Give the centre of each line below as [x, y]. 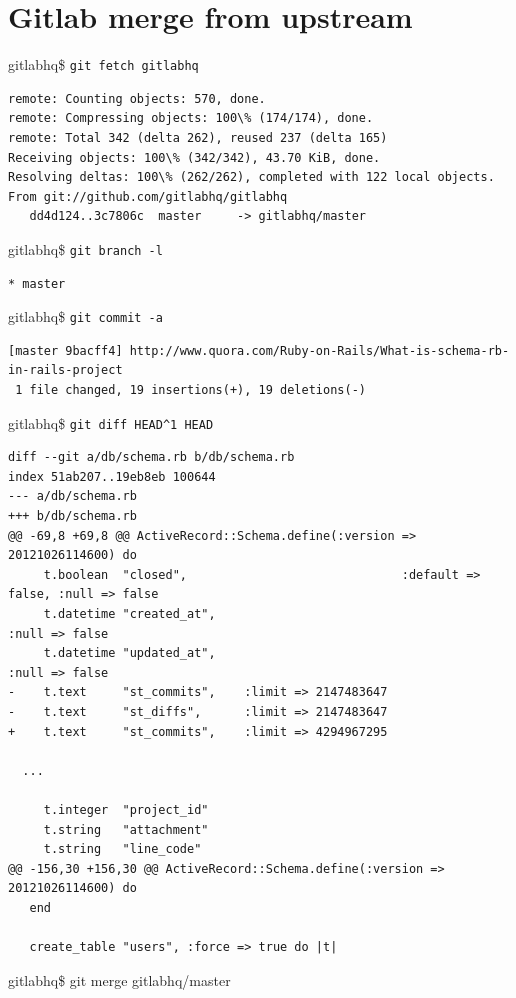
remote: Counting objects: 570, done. [137, 98]
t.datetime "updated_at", [129, 653]
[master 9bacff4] [65, 350]
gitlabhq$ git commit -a [85, 316]
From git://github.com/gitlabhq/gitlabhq [148, 196]
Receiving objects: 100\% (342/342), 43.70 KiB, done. [194, 157]
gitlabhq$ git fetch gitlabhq [103, 64]
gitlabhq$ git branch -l [85, 248]
